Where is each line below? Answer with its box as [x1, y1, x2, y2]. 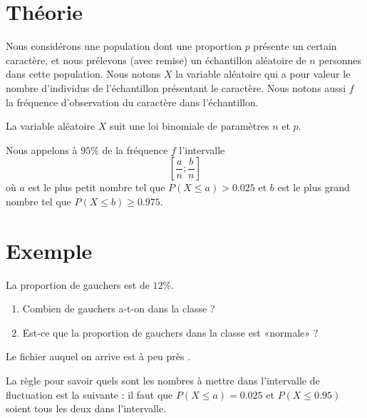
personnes [319, 52, 361, 67]
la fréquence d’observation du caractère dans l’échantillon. [6, 94, 259, 109]
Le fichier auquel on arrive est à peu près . [6, 349, 191, 364]
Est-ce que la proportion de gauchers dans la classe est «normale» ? [22, 325, 319, 340]
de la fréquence [102, 142, 168, 157]
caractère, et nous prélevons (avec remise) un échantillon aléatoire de [6, 52, 306, 67]
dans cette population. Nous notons [6, 66, 161, 81]
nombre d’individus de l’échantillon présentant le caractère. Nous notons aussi [6, 80, 346, 95]
